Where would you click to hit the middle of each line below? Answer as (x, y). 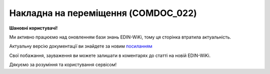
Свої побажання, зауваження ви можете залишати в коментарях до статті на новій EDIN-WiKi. (110, 55)
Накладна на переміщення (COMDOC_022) (103, 13)
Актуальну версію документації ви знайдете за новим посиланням (81, 46)
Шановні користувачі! (33, 28)
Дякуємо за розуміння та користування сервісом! (63, 64)
